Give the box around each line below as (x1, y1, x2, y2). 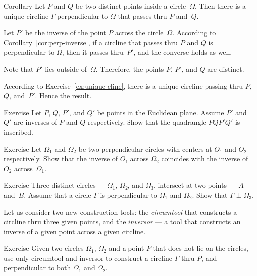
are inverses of (14, 117, 57, 127)
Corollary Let (4, 1, 45, 11)
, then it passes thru (62, 47, 124, 57)
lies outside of (45, 63, 87, 74)
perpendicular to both (4, 262, 71, 273)
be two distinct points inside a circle (75, 1, 186, 11)
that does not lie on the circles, (153, 243, 248, 253)
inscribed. (4, 126, 33, 137)
